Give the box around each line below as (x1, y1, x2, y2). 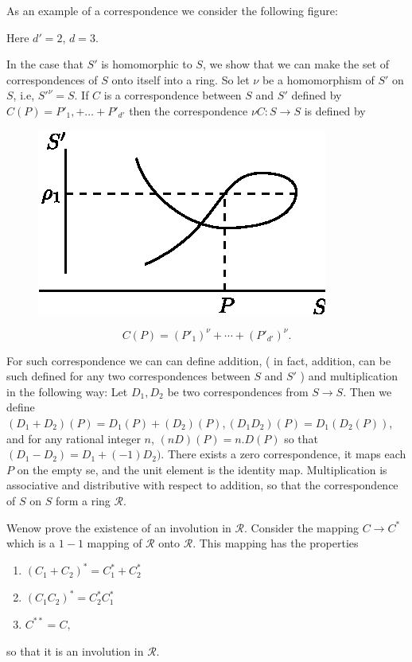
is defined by (304, 102, 366, 119)
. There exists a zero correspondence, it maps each (161, 446, 406, 462)
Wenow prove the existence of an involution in (6, 519, 231, 535)
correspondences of (6, 71, 98, 88)
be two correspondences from (167, 383, 309, 399)
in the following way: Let (6, 383, 128, 399)
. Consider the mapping (243, 519, 359, 535)
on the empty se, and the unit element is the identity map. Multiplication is (17, 461, 387, 477)
